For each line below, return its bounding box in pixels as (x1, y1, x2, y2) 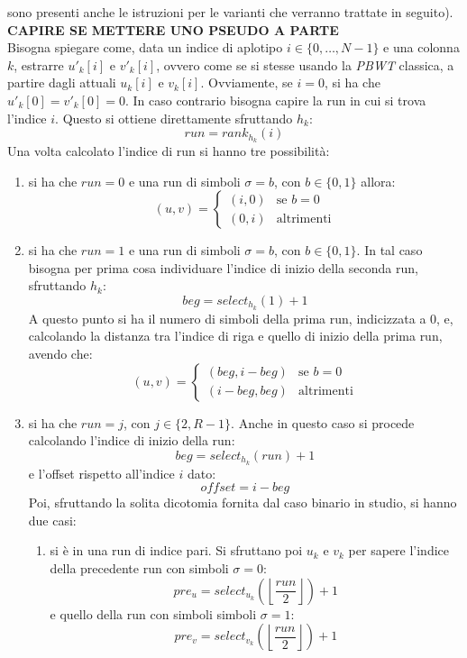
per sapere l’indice (348, 541, 449, 560)
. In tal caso (356, 241, 423, 260)
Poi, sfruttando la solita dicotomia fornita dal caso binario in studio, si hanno (28, 493, 457, 512)
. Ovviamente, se (200, 73, 293, 92)
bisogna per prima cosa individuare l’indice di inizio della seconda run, (28, 258, 418, 277)
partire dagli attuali (7, 73, 116, 92)
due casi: (28, 510, 77, 529)
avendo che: (28, 344, 93, 363)
